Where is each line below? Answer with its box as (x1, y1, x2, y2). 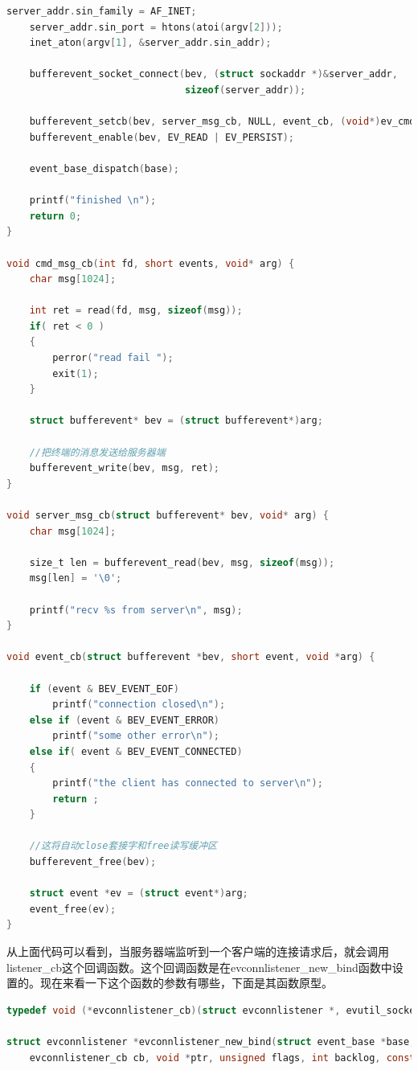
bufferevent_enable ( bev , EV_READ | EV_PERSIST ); (29, 131, 295, 143)
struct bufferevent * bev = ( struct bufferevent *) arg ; (29, 415, 323, 427)
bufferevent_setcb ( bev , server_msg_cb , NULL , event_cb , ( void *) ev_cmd (29, 116, 416, 128)
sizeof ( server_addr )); (184, 84, 306, 96)
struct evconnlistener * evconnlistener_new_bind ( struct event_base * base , (6, 1036, 416, 1047)
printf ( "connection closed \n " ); (52, 699, 226, 711)
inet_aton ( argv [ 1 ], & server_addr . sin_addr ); (29, 37, 272, 49)
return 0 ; (29, 210, 82, 222)
